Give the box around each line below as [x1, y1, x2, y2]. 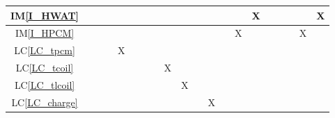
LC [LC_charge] [11, 94, 78, 109]
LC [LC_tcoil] [15, 60, 74, 75]
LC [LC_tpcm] [14, 43, 75, 58]
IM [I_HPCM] [15, 26, 75, 40]
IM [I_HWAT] [10, 8, 79, 22]
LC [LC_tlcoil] [14, 77, 75, 92]
